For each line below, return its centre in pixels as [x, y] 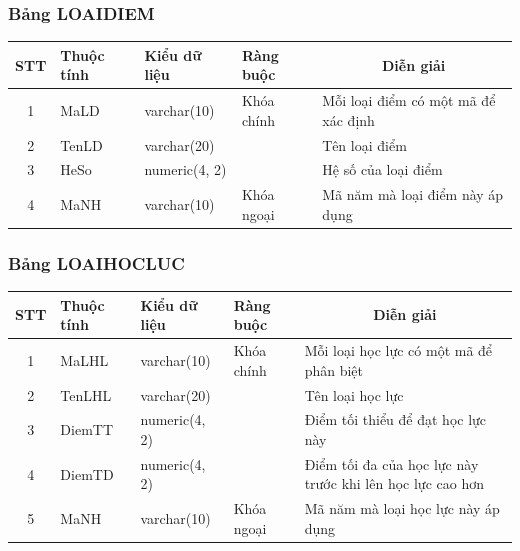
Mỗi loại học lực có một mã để [398, 350]
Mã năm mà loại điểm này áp [413, 194]
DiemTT [87, 429]
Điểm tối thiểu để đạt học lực [395, 419]
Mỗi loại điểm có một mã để [409, 100]
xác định [348, 119]
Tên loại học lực [354, 394]
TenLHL [86, 394]
